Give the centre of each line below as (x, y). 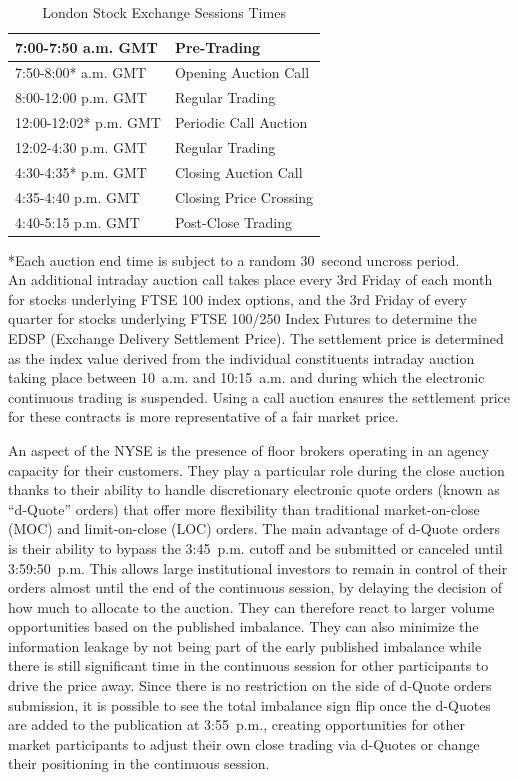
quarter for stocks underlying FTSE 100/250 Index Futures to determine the (242, 318)
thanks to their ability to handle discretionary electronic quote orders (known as (254, 489)
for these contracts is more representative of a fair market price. (203, 416)
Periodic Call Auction (241, 122)
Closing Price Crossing (244, 196)
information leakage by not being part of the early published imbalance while (245, 645)
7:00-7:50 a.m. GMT (86, 46)
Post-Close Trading (233, 221)
